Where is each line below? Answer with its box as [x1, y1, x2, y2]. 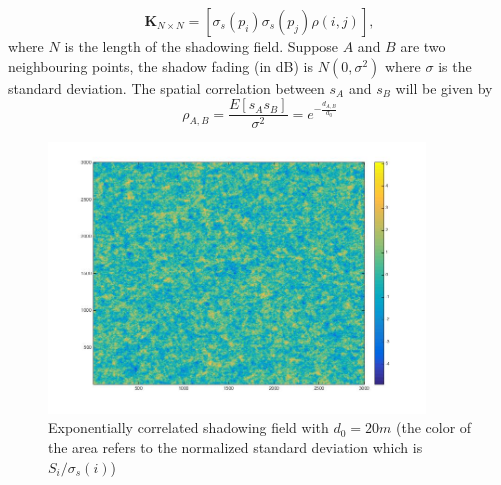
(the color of [396, 417, 472, 438]
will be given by [395, 77, 493, 98]
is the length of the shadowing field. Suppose [64, 36, 339, 56]
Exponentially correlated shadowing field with [48, 417, 329, 438]
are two [400, 36, 446, 56]
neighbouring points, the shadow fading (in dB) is [8, 55, 314, 76]
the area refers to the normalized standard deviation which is [48, 437, 423, 458]
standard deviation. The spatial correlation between [8, 77, 325, 98]
